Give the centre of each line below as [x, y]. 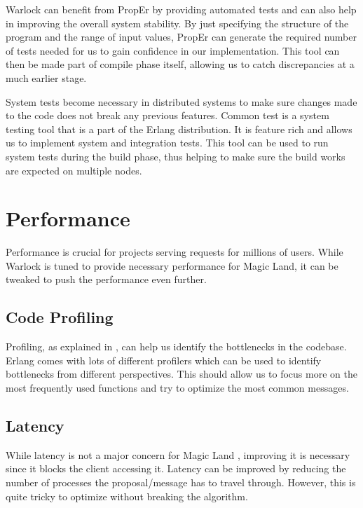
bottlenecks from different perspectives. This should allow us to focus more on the [181, 374]
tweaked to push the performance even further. [106, 279]
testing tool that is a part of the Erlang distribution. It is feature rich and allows [179, 129]
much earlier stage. [46, 77]
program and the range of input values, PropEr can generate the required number [181, 37]
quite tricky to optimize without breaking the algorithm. [127, 496]
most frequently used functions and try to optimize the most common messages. [177, 388]
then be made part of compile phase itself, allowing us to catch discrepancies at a [180, 64]
